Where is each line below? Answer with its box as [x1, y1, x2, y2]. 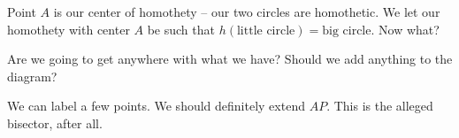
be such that [147, 19, 215, 38]
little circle [236, 24, 295, 37]
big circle [322, 24, 371, 37]
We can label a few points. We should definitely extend [7, 96, 305, 115]
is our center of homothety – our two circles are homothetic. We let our [53, 3, 440, 20]
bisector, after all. [7, 113, 103, 132]
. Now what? [371, 19, 440, 38]
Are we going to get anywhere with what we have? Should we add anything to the [7, 50, 453, 68]
